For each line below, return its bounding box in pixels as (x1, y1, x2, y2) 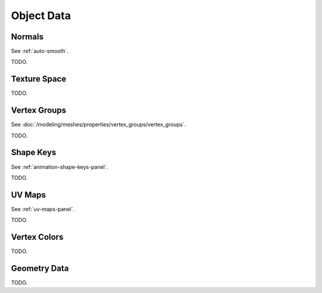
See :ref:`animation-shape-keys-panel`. (11, 163, 109, 170)
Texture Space (11, 74, 67, 84)
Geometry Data (11, 263, 69, 273)
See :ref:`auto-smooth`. (11, 48, 69, 55)
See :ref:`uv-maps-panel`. (11, 205, 75, 212)
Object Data (11, 9, 71, 22)
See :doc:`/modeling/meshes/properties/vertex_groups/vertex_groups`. (11, 121, 186, 128)
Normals (11, 32, 44, 42)
